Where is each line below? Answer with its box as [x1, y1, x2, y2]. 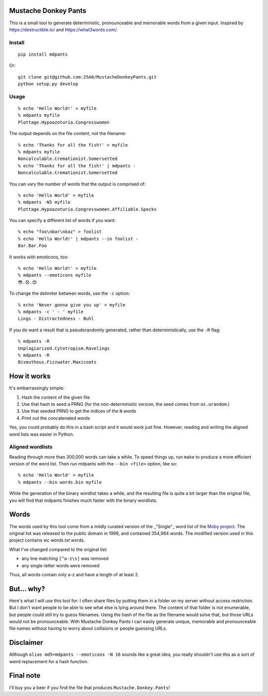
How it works [9, 372, 51, 381]
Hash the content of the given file [21, 394, 90, 400]
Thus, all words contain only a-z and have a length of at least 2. [9, 571, 139, 577]
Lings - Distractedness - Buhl [18, 316, 94, 321]
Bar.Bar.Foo [18, 243, 47, 248]
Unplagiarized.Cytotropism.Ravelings [18, 345, 110, 351]
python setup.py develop [18, 81, 78, 87]
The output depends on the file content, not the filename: [9, 131, 127, 137]
